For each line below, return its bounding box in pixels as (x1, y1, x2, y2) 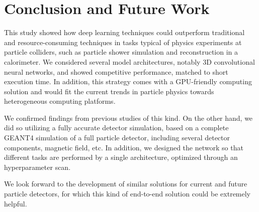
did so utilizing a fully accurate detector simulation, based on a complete (4, 122, 229, 133)
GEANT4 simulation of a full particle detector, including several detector (4, 132, 230, 143)
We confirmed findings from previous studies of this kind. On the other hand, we (4, 112, 253, 123)
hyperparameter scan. (4, 161, 71, 172)
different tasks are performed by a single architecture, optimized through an (4, 152, 238, 162)
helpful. (4, 198, 27, 208)
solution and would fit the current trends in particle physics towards (4, 86, 214, 96)
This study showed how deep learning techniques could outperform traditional (4, 27, 245, 38)
